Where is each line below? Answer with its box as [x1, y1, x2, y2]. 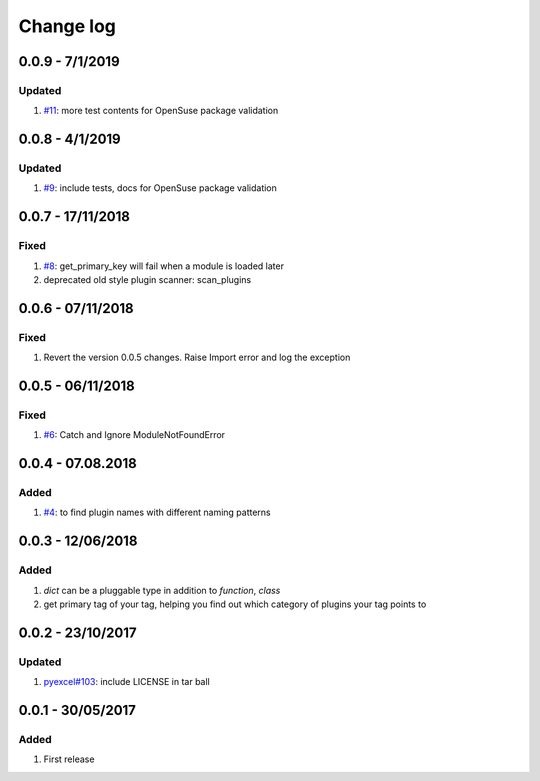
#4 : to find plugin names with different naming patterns [43, 506, 271, 519]
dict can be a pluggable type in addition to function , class [43, 584, 281, 596]
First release [43, 753, 95, 765]
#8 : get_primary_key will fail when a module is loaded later [43, 260, 285, 272]
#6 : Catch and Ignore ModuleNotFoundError [43, 429, 225, 441]
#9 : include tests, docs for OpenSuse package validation [43, 182, 277, 194]
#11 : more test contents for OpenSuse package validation [43, 105, 279, 117]
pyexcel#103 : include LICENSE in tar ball [43, 676, 210, 688]
